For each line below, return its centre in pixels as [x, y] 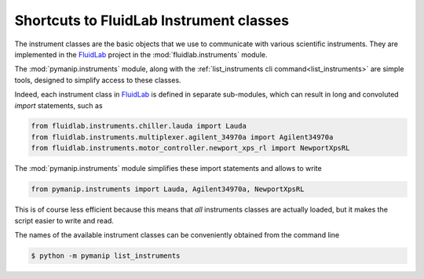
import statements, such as [58, 105]
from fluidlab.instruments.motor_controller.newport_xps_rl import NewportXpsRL [190, 148]
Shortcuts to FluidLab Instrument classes [152, 20]
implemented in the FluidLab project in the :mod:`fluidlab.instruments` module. [141, 54]
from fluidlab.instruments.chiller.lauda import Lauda [139, 126]
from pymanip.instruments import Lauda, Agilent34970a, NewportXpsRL [168, 189]
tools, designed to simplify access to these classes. [98, 80]
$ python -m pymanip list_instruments [106, 255]
